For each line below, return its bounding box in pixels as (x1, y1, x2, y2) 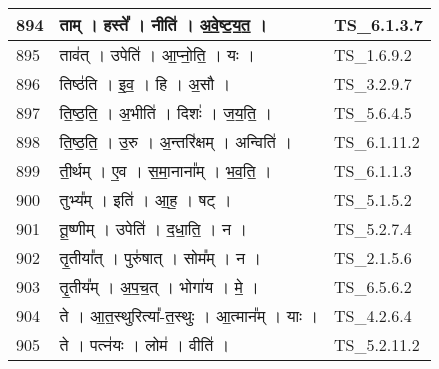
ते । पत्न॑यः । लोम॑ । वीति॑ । (59, 333, 230, 356)
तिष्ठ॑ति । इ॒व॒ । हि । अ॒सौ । (59, 72, 231, 95)
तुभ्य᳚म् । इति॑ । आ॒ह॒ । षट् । (59, 188, 232, 211)
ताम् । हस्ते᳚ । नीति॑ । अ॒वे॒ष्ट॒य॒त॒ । (59, 13, 267, 36)
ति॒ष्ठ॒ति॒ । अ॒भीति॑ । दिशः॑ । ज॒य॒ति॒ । (59, 101, 273, 124)
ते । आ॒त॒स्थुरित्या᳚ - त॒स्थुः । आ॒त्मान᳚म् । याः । (59, 304, 318, 327)
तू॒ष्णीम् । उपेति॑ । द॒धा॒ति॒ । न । (59, 217, 248, 240)
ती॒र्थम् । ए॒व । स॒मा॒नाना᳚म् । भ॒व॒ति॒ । (59, 159, 272, 182)
